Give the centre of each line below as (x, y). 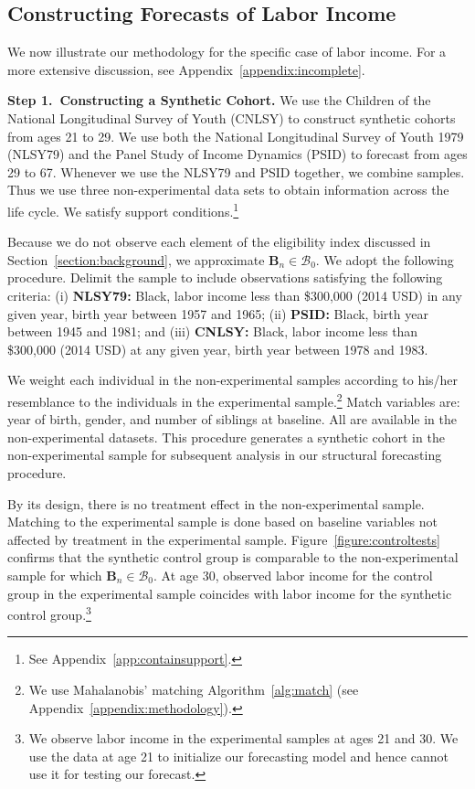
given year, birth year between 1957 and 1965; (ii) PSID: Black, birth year (218, 313)
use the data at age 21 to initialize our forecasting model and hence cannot (238, 756)
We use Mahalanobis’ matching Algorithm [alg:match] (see (194, 689)
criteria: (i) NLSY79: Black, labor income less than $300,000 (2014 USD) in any (235, 295)
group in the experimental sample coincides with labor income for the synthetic (230, 593)
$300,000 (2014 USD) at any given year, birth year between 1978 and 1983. (218, 349)
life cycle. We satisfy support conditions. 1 (123, 209)
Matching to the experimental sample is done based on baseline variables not (223, 522)
